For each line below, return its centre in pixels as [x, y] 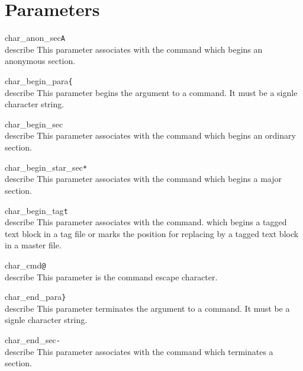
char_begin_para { [39, 80]
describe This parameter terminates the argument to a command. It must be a [147, 308]
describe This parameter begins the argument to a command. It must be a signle [151, 92]
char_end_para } [36, 297]
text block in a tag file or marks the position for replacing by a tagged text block [152, 233]
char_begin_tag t [36, 210]
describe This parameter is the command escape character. [111, 276]
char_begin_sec [34, 124]
